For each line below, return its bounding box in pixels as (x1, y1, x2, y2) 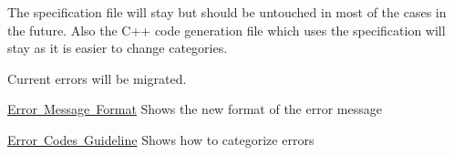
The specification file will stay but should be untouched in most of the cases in (7, 3, 447, 21)
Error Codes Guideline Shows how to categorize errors (7, 129, 315, 149)
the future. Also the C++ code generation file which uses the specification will (7, 20, 446, 39)
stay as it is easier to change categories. (7, 38, 228, 57)
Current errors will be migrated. (7, 68, 187, 88)
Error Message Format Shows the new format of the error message (7, 99, 382, 119)
